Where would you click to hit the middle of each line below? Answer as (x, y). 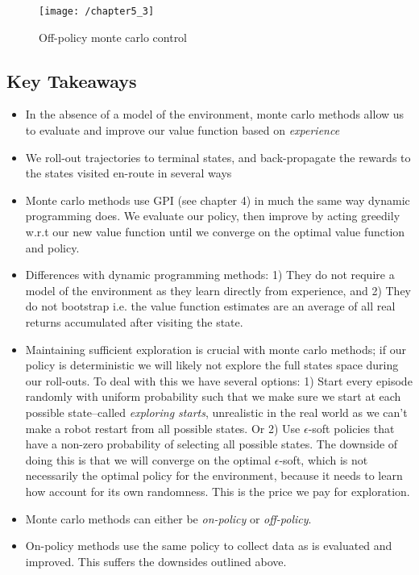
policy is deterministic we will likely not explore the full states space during (212, 365)
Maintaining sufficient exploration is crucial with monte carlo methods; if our (216, 349)
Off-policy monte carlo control (113, 37)
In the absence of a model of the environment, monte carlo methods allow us (215, 114)
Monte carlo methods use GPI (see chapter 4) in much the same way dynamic (218, 200)
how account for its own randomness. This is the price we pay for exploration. (218, 491)
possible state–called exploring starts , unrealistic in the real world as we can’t (216, 412)
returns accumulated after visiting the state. (134, 321)
